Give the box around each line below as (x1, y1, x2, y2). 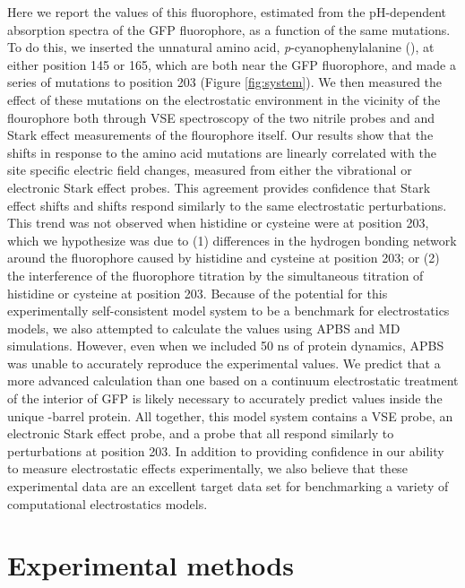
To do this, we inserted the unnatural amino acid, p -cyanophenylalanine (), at (7, 38, 435, 56)
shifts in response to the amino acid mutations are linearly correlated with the (7, 143, 436, 161)
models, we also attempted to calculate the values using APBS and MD (7, 318, 400, 337)
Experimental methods (7, 547, 294, 584)
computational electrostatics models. (7, 494, 208, 513)
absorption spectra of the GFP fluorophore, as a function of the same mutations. (7, 20, 451, 39)
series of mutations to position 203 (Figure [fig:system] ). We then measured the (7, 73, 443, 91)
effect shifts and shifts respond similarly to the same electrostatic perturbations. (7, 195, 447, 214)
